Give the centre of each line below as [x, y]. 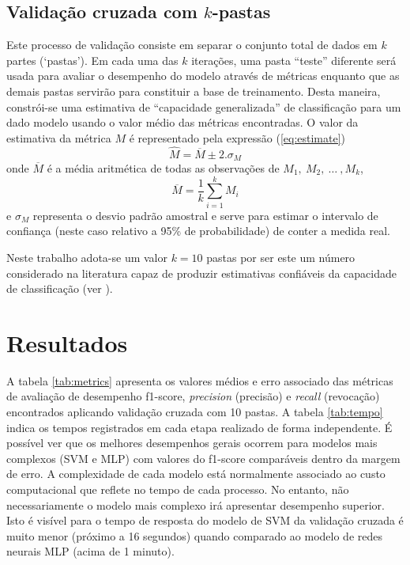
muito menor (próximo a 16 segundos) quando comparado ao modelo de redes [194, 535]
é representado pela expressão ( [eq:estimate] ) [237, 137]
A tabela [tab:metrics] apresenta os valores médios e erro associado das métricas [200, 380]
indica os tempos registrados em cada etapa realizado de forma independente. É [199, 427]
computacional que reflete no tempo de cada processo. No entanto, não [178, 489]
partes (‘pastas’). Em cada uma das [92, 60]
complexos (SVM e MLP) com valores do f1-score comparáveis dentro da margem [203, 458]
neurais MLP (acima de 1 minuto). [90, 551]
